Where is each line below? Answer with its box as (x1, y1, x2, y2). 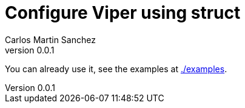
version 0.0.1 (5, 44, 55, 55)
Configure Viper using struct (5, 2, 241, 23)
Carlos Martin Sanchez (5, 34, 96, 45)
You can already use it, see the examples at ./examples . (5, 63, 227, 74)
